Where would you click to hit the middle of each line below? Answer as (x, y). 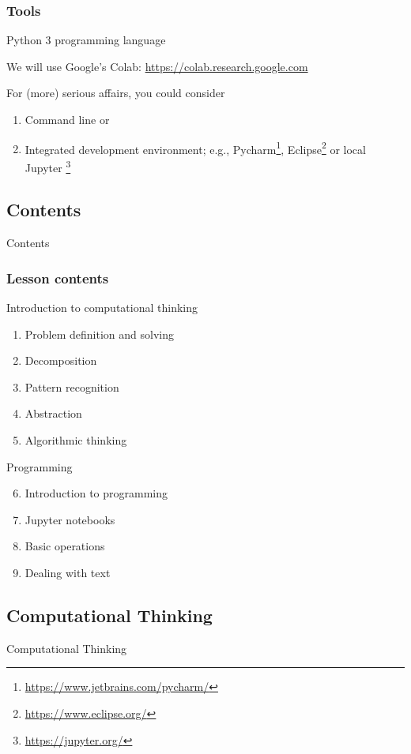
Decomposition (61, 360)
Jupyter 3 (48, 166)
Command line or (67, 119)
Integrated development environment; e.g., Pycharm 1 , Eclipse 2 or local (195, 148)
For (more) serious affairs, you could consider (116, 93)
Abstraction (53, 413)
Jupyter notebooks (70, 519)
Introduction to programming (96, 493)
